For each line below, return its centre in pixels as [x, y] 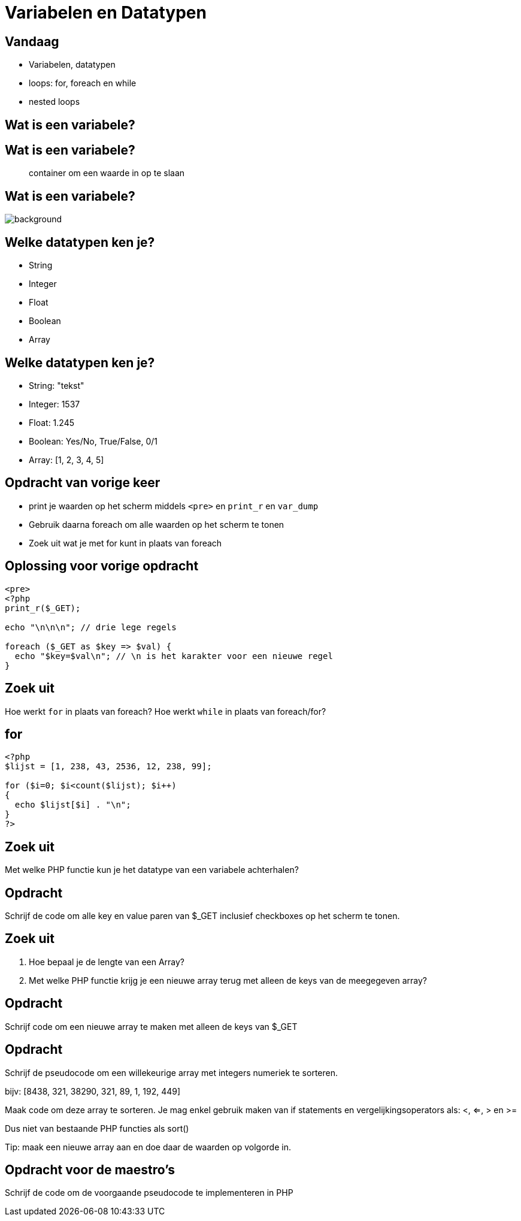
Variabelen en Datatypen [106, 13]
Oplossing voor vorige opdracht [102, 566]
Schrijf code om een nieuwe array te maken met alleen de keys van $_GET [151, 1026]
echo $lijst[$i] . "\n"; [73, 805]
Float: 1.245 [52, 422]
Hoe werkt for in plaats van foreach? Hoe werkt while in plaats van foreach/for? [166, 711]
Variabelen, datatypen [72, 65]
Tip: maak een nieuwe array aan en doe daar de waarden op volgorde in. [148, 1147]
